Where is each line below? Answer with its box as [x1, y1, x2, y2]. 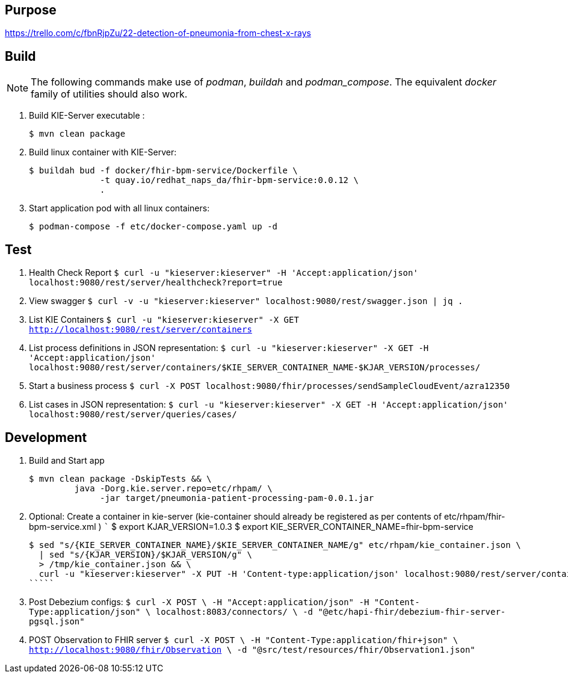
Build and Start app [29, 455, 105, 465]
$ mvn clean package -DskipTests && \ [29, 473, 212, 484]
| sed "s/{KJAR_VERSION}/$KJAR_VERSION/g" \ [39, 549, 252, 559]
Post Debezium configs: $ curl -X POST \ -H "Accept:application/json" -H [29, 596, 369, 607]
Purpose [5, 2, 57, 17]
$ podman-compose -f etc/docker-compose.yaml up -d [29, 222, 278, 232]
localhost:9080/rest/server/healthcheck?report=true [29, 278, 283, 288]
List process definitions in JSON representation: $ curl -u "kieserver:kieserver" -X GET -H [29, 343, 429, 353]
